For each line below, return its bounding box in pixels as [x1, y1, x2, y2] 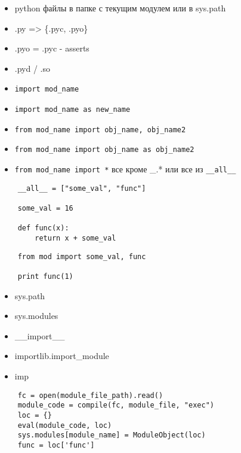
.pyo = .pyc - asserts [14, 42, 89, 54]
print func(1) [17, 272, 73, 281]
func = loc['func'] [17, 440, 95, 449]
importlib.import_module [14, 349, 109, 362]
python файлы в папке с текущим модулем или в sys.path [14, 2, 226, 14]
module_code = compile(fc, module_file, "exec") [17, 401, 214, 410]
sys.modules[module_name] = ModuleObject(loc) [17, 431, 206, 440]
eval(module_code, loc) [17, 421, 112, 430]
